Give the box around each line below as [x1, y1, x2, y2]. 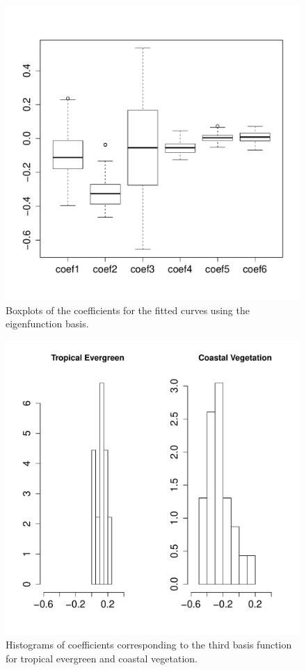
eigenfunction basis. [6, 316, 89, 331]
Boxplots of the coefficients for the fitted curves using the [6, 302, 250, 317]
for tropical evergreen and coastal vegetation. [6, 651, 198, 665]
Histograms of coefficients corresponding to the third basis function [6, 637, 292, 652]
